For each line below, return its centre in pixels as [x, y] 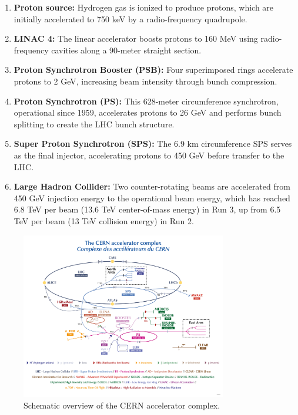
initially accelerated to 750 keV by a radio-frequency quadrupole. [130, 18]
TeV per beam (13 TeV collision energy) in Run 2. [104, 220]
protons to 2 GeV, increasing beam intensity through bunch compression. [145, 81]
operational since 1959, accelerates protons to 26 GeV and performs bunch [148, 112]
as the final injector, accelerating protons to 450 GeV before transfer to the [149, 155]
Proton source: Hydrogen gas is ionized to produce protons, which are [144, 7]
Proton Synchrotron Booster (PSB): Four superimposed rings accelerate [153, 70]
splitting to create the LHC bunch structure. [94, 124]
